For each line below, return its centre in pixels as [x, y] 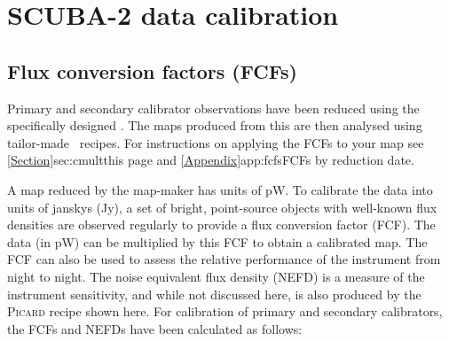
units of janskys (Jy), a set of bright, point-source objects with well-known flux [222, 207]
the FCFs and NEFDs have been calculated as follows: [155, 328]
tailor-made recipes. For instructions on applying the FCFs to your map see [216, 142]
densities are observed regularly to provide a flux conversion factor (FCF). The [221, 225]
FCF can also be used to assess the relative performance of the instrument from [224, 259]
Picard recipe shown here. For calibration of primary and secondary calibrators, [225, 311]
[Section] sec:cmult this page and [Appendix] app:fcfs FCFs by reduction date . [211, 160]
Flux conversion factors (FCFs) [152, 70]
